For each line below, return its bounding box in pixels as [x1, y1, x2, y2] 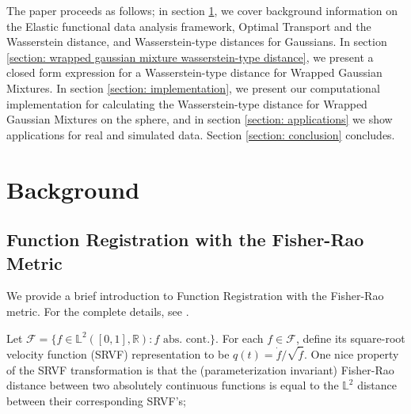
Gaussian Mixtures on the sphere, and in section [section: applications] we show [6, 111, 393, 127]
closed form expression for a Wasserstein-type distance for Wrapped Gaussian [6, 64, 382, 81]
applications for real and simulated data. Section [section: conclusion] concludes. [6, 126, 395, 142]
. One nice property [303, 346, 399, 363]
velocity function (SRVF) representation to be [6, 346, 230, 363]
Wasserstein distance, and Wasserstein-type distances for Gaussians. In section [6, 33, 387, 50]
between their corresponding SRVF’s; [6, 392, 187, 408]
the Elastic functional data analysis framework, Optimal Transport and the [6, 17, 371, 34]
